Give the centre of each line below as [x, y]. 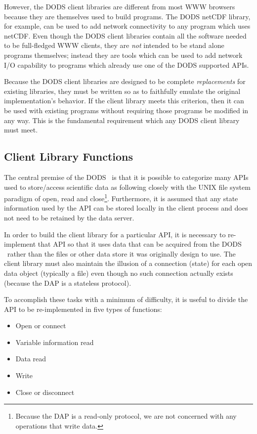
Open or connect [41, 325]
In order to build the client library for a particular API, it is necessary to [115, 234]
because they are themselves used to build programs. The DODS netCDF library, [127, 16]
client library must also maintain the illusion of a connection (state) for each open [128, 263]
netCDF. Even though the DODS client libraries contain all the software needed [125, 35]
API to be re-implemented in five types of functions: [83, 309]
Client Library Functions [69, 156]
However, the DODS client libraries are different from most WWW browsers [120, 6]
